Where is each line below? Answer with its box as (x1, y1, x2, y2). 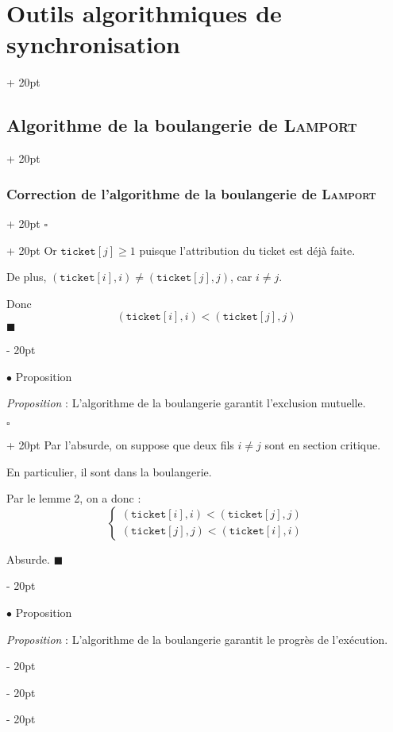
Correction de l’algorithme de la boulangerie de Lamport (6, 183, 376, 203)
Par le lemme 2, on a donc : (6, 490, 141, 507)
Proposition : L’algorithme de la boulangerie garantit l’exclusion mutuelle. (6, 395, 366, 411)
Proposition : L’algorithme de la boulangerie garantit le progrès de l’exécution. (6, 630, 388, 647)
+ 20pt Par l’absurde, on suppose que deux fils (6, 437, 234, 453)
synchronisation (6, 28, 180, 60)
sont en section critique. (264, 437, 381, 453)
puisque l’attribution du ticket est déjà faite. (139, 241, 356, 258)
